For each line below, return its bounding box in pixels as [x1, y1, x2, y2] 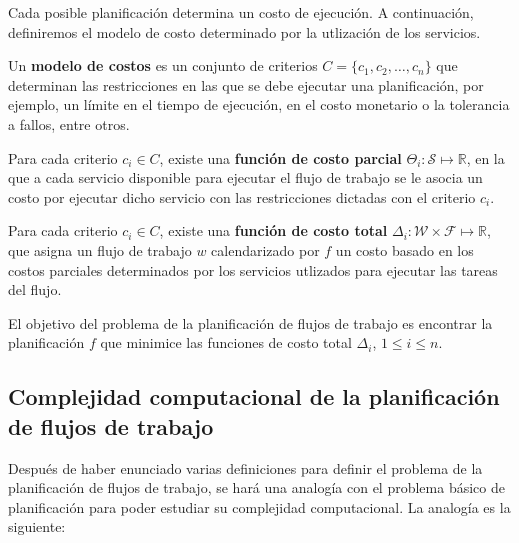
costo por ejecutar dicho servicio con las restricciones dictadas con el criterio [8, 186, 476, 207]
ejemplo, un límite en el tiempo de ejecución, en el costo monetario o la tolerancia [8, 94, 510, 115]
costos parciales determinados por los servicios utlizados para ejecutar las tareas [8, 259, 498, 280]
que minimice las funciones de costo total [100, 332, 352, 353]
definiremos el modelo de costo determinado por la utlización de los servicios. [8, 21, 481, 42]
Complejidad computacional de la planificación [8, 381, 500, 412]
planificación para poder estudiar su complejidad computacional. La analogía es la [8, 496, 511, 517]
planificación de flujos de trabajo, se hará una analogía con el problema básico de [8, 477, 505, 498]
